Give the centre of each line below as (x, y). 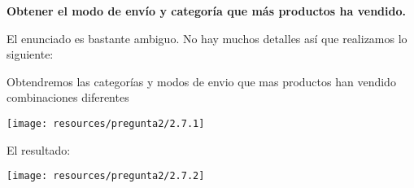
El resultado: (39, 149)
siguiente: (30, 54)
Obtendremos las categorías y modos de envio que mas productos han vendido (201, 81)
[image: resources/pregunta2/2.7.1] (106, 123)
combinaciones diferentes (68, 97)
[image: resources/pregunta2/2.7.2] (106, 176)
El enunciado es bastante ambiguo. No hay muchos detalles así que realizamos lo (207, 38)
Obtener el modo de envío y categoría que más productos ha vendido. (206, 11)
